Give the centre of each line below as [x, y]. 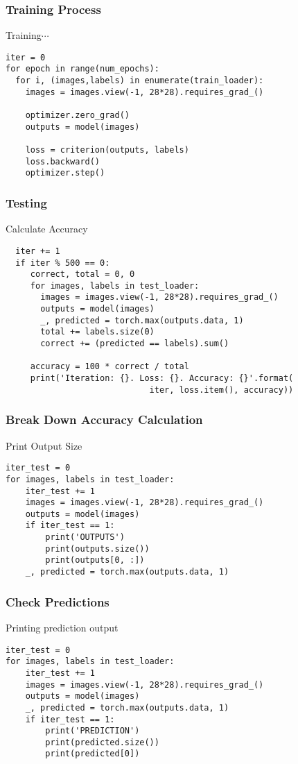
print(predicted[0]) [93, 754]
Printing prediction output [62, 627]
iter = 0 [26, 57]
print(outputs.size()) [97, 549]
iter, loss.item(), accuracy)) [221, 390]
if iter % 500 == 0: [63, 263]
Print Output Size [44, 445]
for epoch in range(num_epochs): [82, 69]
